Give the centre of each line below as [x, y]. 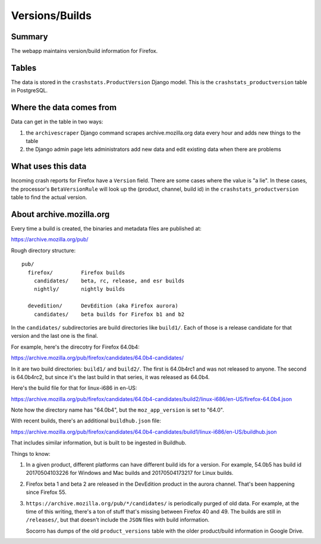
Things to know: [31, 453]
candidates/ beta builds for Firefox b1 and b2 [109, 314]
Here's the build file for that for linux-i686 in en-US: [74, 388]
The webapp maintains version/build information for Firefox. [84, 51]
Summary [29, 37]
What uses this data [49, 167]
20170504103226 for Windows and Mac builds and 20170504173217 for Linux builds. [130, 473]
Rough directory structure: [43, 250]
